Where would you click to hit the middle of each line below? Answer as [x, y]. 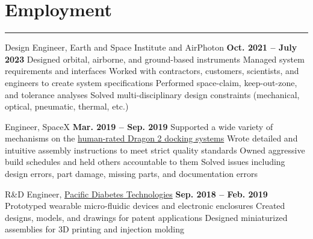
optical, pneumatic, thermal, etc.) [67, 106]
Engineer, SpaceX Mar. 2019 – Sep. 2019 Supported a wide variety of [139, 126]
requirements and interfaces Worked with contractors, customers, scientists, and [152, 71]
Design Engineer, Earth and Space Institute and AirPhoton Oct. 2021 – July [151, 47]
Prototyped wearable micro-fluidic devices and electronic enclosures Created [145, 206]
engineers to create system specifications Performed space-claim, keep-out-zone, [151, 82]
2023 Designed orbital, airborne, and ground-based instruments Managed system [155, 59]
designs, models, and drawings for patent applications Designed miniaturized [146, 217]
